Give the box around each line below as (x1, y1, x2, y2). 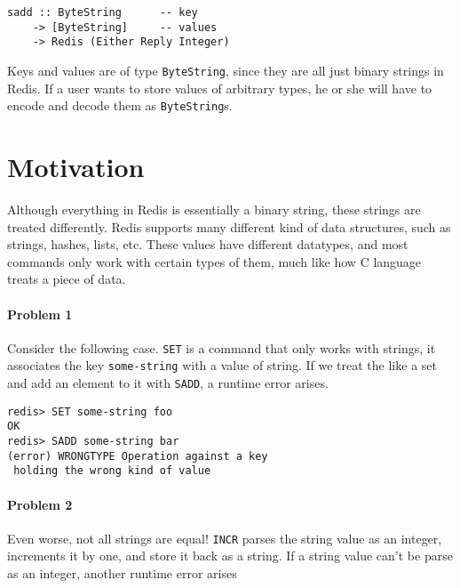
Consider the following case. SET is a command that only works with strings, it (7, 338, 436, 357)
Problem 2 (7, 495, 73, 513)
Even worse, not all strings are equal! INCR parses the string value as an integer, (7, 528, 442, 547)
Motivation (7, 149, 145, 185)
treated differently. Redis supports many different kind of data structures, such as (7, 217, 451, 236)
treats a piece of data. (7, 270, 126, 288)
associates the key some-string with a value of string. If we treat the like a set (7, 356, 437, 375)
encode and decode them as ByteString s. (7, 96, 233, 115)
